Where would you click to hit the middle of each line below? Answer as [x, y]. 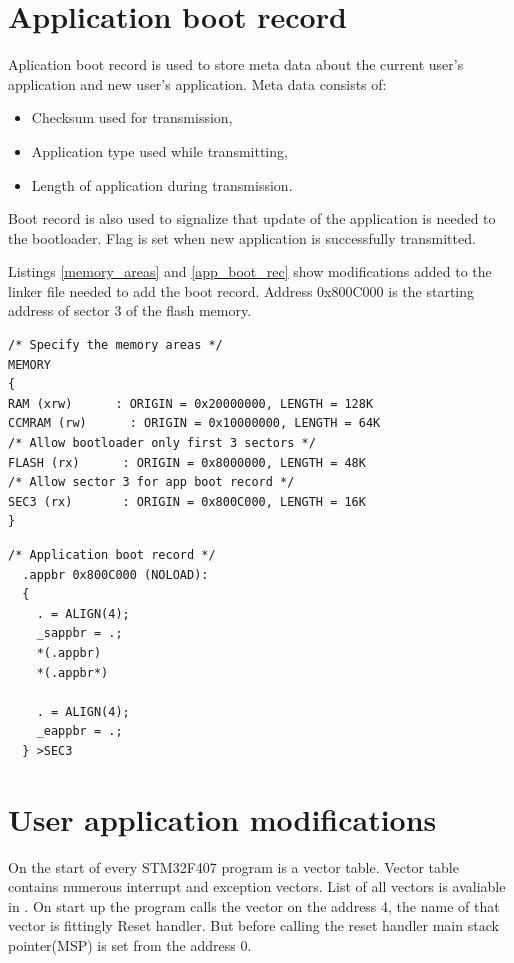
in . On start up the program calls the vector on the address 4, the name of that [254, 905]
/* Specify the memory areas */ [115, 345]
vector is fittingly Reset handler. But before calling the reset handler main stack [253, 925]
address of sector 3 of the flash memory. [130, 310]
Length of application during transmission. [162, 184]
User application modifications [222, 818]
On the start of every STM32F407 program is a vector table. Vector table [233, 866]
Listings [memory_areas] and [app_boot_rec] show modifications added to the [250, 271]
